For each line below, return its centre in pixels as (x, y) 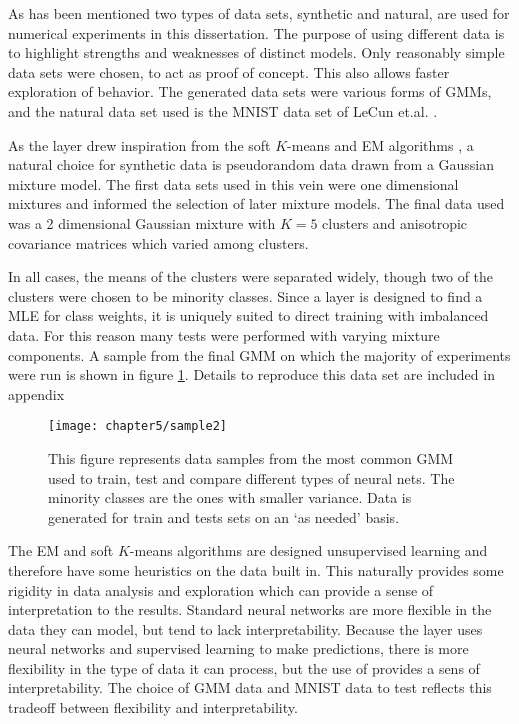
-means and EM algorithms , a (380, 144)
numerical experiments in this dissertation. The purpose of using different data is (256, 32)
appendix (36, 393)
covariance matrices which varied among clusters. (158, 242)
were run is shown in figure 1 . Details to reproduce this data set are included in (251, 374)
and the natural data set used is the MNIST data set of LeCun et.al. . (223, 110)
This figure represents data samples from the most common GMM (251, 457)
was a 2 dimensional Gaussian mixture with (142, 222)
